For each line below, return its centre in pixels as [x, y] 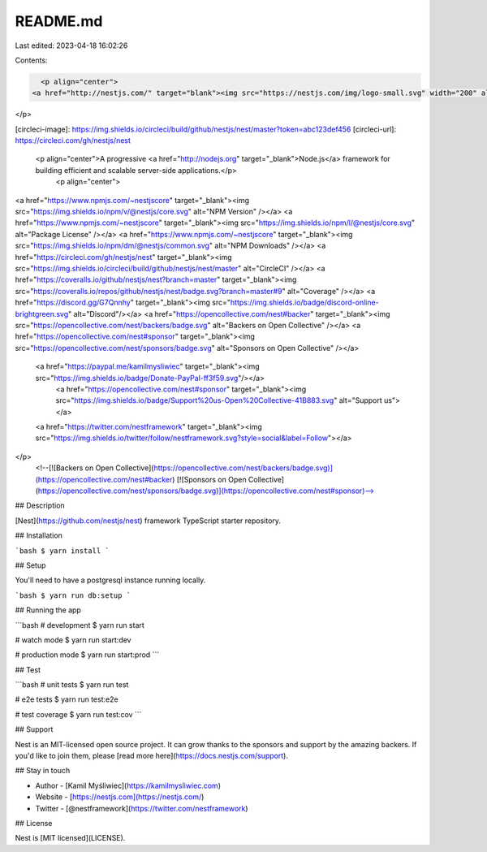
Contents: [31, 60]
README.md [59, 21]
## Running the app [48, 610]
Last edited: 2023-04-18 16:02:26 [71, 45]
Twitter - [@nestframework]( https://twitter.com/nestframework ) [142, 808]
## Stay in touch [43, 771]
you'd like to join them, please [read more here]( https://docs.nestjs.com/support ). [151, 756]
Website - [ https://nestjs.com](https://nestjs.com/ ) [120, 797]
